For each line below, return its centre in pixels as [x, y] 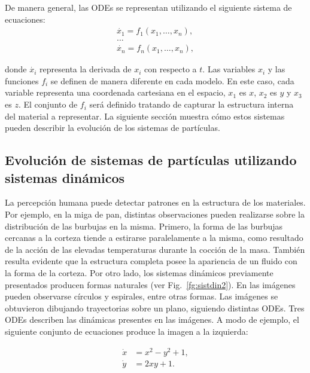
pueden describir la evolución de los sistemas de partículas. [113, 128]
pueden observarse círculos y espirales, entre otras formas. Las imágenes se [142, 296]
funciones [22, 80]
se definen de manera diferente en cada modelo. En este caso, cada [172, 80]
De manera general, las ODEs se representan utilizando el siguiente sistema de [148, 7]
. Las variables [229, 69]
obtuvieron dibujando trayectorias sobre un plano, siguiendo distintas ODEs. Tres [155, 308]
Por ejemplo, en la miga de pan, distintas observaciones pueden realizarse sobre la [155, 214]
